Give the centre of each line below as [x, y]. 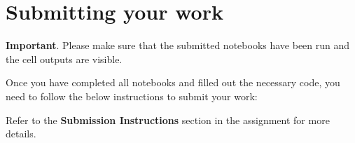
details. [21, 134]
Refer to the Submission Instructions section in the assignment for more [168, 120]
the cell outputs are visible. [64, 59]
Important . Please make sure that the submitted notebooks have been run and [178, 45]
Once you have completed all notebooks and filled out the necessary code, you [173, 82]
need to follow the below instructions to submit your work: [132, 96]
